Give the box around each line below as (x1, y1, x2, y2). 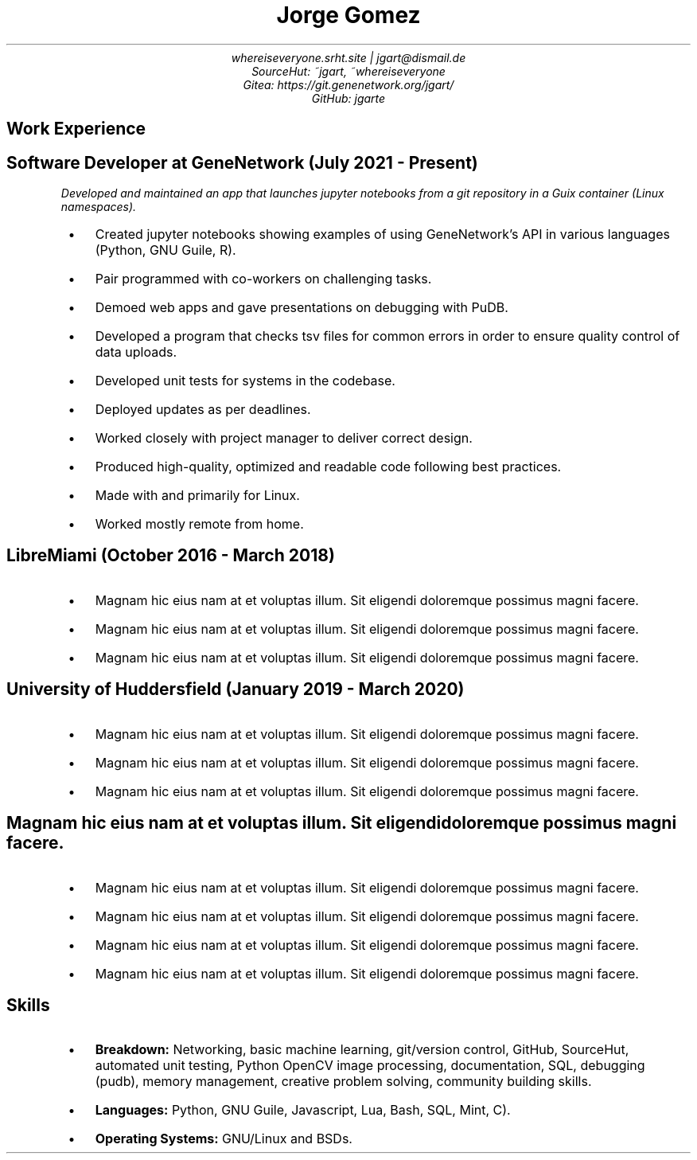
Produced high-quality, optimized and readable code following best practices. (95, 459, 562, 475)
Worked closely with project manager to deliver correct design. (95, 430, 473, 447)
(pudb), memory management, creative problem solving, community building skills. (95, 1073, 592, 1090)
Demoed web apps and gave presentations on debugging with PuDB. (95, 299, 508, 316)
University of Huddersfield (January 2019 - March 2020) (6, 679, 465, 700)
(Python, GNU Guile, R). (95, 242, 236, 259)
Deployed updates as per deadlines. (95, 401, 311, 418)
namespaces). (60, 200, 137, 214)
